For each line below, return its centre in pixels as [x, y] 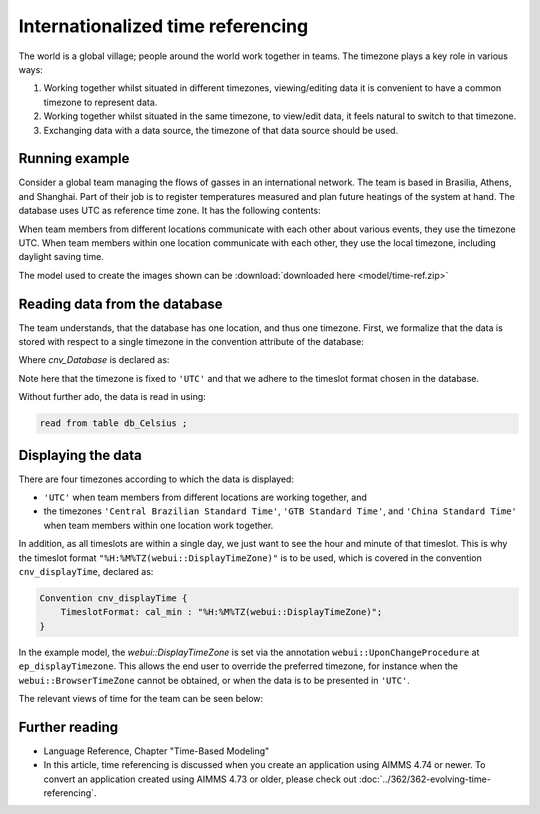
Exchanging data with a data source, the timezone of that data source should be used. [221, 130]
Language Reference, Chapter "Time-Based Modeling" [156, 751]
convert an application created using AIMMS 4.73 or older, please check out [200, 779]
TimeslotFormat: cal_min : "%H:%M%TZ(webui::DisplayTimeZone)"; [221, 612]
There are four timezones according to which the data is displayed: [156, 479]
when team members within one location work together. [158, 525]
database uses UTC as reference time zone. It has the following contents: [169, 211]
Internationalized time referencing [163, 26]
